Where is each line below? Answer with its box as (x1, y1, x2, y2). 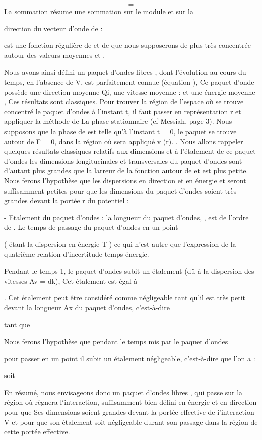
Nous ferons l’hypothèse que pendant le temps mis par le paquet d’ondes (4, 336, 228, 347)
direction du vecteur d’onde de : (4, 23, 103, 33)
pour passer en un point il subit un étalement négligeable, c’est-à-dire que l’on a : (4, 353, 255, 363)
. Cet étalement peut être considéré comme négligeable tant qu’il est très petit (4, 292, 245, 303)
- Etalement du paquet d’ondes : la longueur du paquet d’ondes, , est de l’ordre (4, 212, 249, 222)
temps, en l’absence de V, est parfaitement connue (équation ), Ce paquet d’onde (4, 76, 254, 87)
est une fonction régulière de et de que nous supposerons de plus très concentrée (4, 40, 251, 50)
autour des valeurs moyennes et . (4, 49, 105, 60)
